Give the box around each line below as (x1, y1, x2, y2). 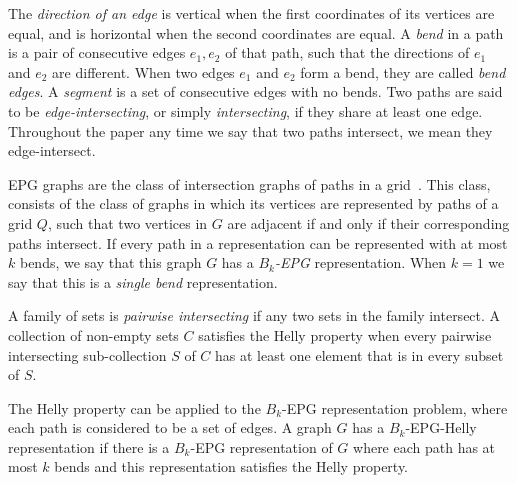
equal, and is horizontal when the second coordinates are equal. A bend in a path (8, 22, 504, 43)
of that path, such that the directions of (225, 42, 470, 63)
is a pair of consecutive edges (8, 42, 186, 63)
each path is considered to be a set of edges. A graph (8, 417, 332, 438)
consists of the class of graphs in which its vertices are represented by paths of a (8, 193, 499, 214)
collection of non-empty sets (8, 324, 179, 345)
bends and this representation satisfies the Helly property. (54, 456, 409, 477)
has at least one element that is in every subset (215, 344, 504, 365)
